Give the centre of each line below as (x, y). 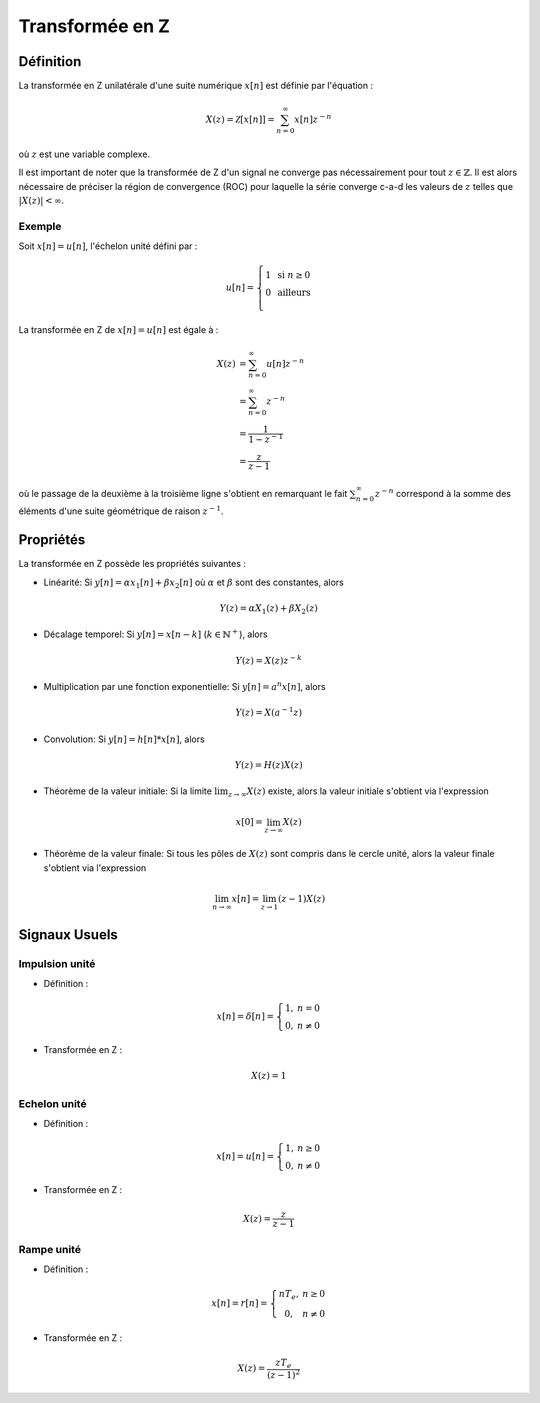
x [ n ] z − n (313, 118)
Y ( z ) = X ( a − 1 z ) (269, 712)
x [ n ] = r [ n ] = (240, 1303)
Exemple (40, 226)
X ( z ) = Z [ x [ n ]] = (240, 119)
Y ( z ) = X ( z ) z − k (268, 659)
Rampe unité (50, 1249)
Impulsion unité (57, 963)
